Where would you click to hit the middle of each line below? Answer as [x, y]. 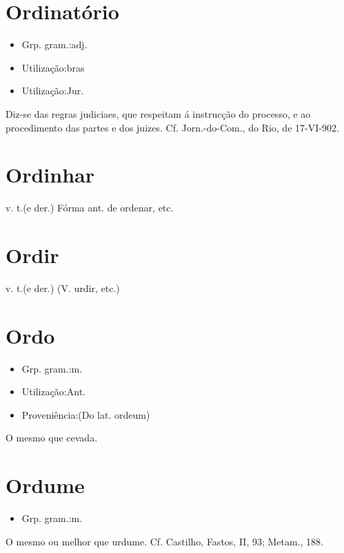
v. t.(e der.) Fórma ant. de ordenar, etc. [90, 208]
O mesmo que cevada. [52, 438]
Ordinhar [50, 175]
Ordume [45, 485]
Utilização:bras [53, 67]
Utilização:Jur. [53, 91]
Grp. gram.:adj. [54, 44]
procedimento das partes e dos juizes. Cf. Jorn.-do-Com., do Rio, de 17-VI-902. [172, 127]
